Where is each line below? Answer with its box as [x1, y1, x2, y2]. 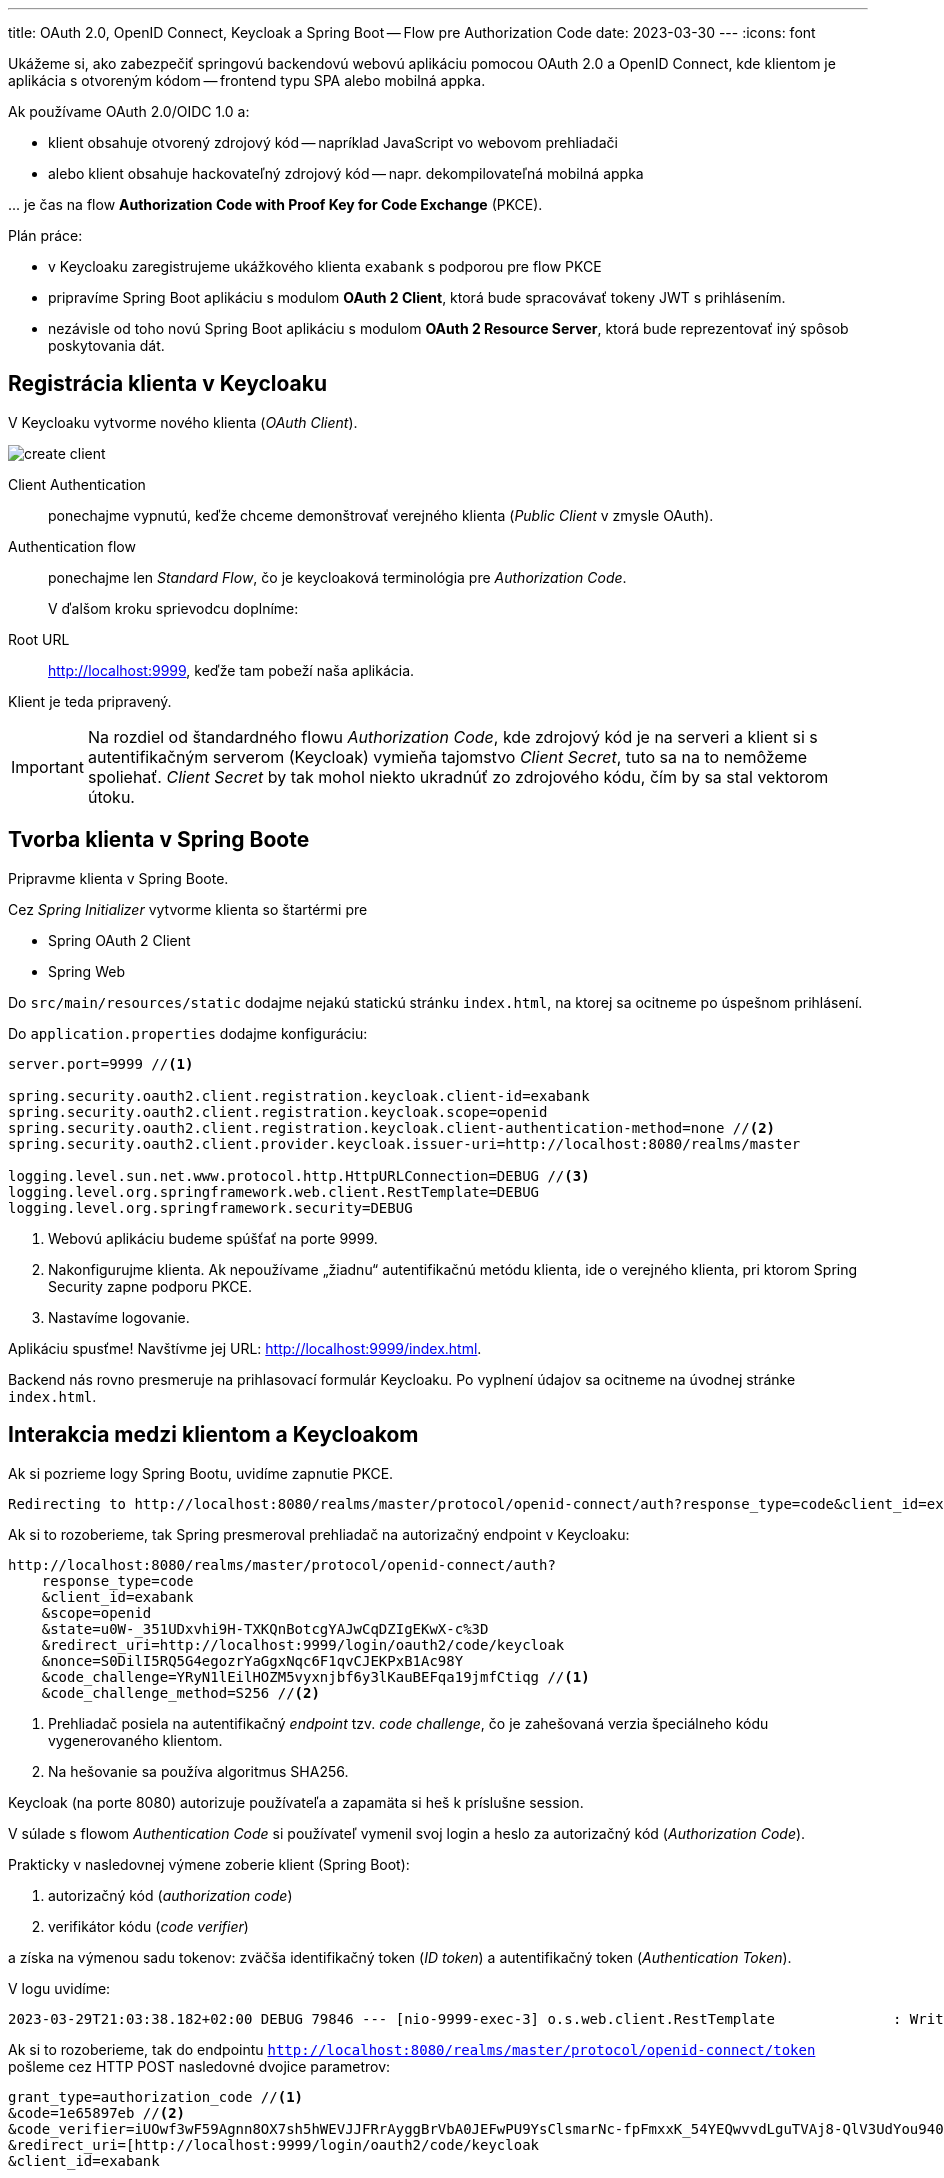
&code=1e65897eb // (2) [8, 2104, 186, 2121]
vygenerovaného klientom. [48, 1731, 223, 1749]
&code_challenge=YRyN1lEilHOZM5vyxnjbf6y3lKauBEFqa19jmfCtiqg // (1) [41, 1668, 590, 1685]
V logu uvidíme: [8, 1979, 111, 1997]
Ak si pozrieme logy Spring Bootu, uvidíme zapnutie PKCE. [8, 1464, 394, 1482]
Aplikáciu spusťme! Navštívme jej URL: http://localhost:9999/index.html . [8, 1339, 482, 1357]
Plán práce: [8, 227, 83, 244]
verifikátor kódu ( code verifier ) [48, 1917, 249, 1935]
